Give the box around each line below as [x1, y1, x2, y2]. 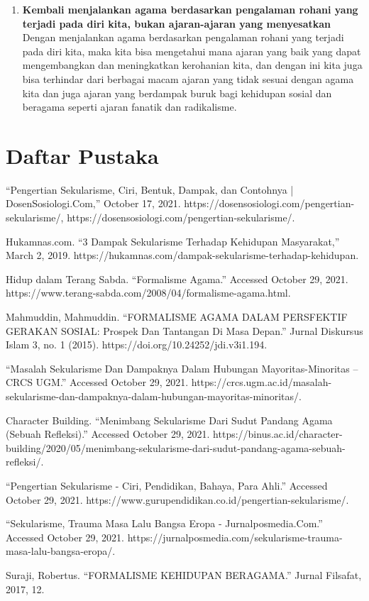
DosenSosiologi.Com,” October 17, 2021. [6, 196, 181, 211]
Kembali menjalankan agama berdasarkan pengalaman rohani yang [22, 2, 358, 16]
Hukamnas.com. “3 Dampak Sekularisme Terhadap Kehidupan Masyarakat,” [6, 233, 340, 248]
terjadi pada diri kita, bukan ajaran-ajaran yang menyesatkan [22, 16, 331, 31]
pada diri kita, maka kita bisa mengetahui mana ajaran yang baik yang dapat [22, 43, 361, 58]
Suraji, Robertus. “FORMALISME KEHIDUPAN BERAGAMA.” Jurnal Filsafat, [6, 567, 362, 582]
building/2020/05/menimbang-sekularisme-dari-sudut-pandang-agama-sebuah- [6, 440, 346, 455]
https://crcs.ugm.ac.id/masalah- [191, 375, 332, 390]
